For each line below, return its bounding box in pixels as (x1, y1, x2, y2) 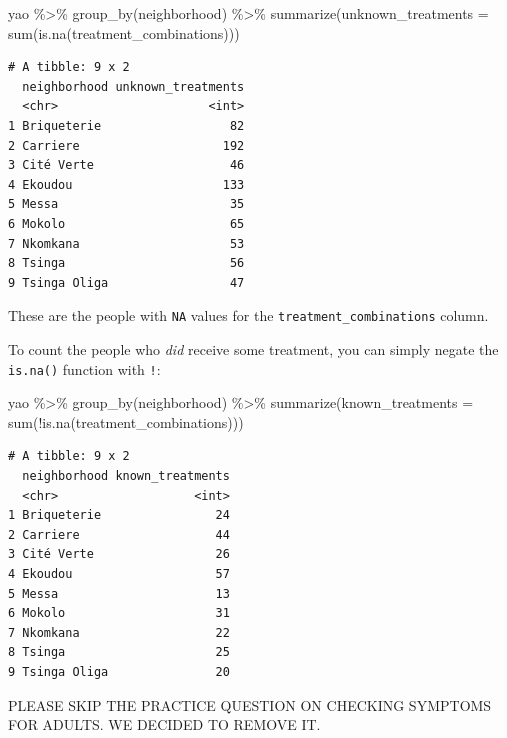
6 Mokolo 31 (8, 606, 230, 621)
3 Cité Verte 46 (8, 158, 245, 173)
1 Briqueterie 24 (8, 508, 230, 523)
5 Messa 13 (8, 586, 230, 601)
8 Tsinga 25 (8, 645, 230, 660)
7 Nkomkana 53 (8, 236, 245, 251)
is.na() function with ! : (8, 358, 161, 379)
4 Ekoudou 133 (8, 177, 245, 192)
